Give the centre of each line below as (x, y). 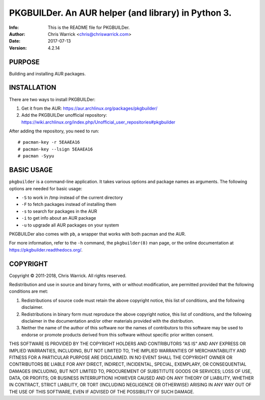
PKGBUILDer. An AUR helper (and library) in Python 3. (120, 13)
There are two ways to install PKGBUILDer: (52, 99)
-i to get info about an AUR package (59, 218)
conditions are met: (29, 291)
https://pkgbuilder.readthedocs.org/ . (46, 250)
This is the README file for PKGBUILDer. (89, 27)
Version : (18, 48)
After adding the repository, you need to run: (54, 131)
